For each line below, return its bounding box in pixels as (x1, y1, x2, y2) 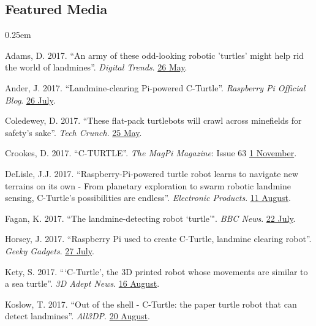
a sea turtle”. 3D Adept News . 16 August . (5, 277, 160, 290)
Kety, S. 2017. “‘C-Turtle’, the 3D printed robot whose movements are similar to (5, 265, 308, 278)
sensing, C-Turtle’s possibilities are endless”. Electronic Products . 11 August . (5, 191, 291, 204)
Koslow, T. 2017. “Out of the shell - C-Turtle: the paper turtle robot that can (5, 297, 297, 310)
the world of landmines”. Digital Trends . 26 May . (5, 61, 187, 74)
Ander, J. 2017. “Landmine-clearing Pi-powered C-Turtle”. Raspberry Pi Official (5, 81, 306, 94)
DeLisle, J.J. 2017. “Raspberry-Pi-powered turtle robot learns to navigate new (5, 167, 299, 180)
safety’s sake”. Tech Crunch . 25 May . (5, 126, 142, 138)
